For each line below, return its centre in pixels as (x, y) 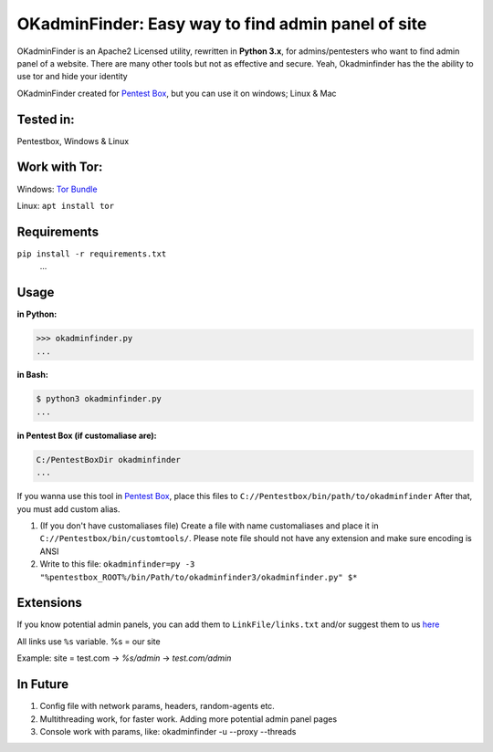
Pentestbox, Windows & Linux (73, 141)
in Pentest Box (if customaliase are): (87, 435)
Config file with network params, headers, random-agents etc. (157, 706)
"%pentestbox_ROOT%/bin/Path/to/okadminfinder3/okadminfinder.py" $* (199, 577)
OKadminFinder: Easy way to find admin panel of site (222, 24)
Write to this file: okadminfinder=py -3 (117, 564)
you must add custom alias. (68, 509)
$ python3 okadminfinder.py (99, 399)
